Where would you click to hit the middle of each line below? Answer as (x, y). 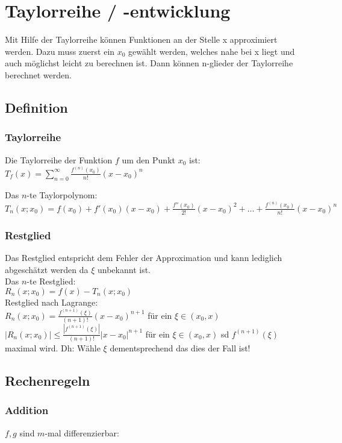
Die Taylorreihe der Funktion (59, 159)
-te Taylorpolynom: (62, 194)
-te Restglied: (51, 281)
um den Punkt (148, 159)
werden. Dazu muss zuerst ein (60, 51)
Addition (27, 410)
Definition (36, 107)
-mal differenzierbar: (82, 432)
